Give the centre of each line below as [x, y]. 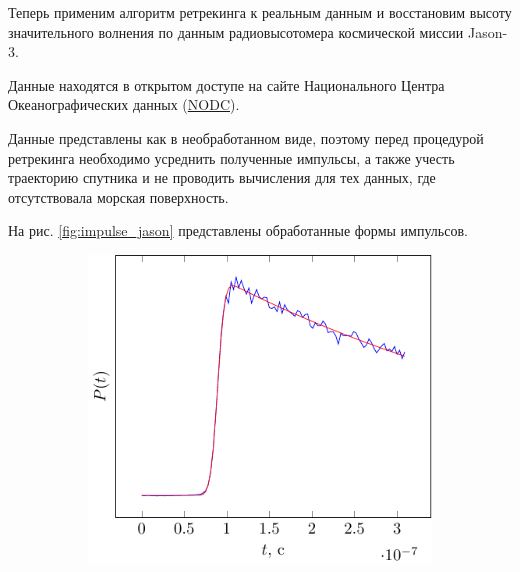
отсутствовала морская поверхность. [118, 196]
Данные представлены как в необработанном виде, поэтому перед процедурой [246, 137]
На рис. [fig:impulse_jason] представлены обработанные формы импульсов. [238, 230]
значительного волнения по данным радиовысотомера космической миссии [236, 31]
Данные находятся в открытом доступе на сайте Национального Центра [226, 84]
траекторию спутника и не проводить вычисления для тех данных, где [222, 177]
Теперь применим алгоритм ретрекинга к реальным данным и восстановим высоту [260, 12]
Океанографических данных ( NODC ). [124, 104]
